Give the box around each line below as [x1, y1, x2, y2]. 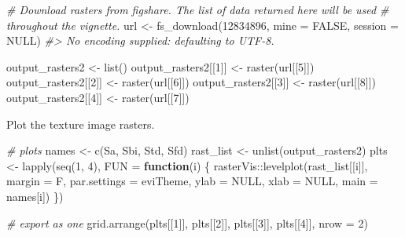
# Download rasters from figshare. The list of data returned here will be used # [6, 2, 389, 17]
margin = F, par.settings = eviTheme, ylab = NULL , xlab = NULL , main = [6, 173, 378, 189]
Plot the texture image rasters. [6, 115, 155, 132]
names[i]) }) [6, 188, 64, 204]
